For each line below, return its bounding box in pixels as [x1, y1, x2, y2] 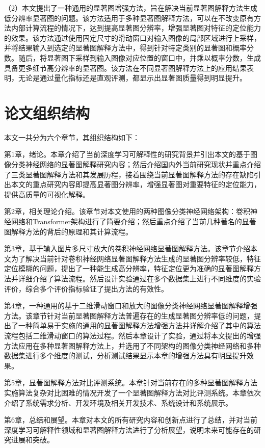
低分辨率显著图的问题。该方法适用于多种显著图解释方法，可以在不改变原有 [4, 12, 254, 23]
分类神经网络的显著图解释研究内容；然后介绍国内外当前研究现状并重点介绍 [11, 159, 261, 170]
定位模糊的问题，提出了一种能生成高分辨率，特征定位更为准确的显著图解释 [4, 263, 254, 274]
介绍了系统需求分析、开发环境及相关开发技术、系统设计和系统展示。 [4, 397, 232, 408]
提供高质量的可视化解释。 [4, 189, 90, 199]
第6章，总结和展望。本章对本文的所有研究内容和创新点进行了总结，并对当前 [4, 414, 257, 425]
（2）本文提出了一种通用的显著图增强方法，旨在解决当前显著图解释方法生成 [4, 3, 257, 13]
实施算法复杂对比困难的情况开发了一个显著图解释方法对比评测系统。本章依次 [4, 387, 261, 398]
